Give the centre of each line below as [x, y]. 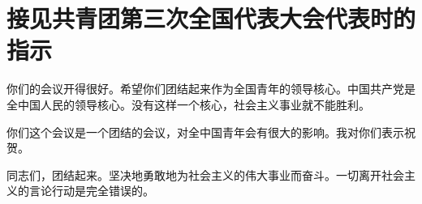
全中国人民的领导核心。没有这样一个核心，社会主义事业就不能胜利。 [188, 104]
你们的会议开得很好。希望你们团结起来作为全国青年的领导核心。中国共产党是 [211, 89]
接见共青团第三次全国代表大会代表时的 [211, 18]
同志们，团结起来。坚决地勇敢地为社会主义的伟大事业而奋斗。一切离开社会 [205, 174]
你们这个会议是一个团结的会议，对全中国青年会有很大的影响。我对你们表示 [205, 132]
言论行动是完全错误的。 [91, 191]
